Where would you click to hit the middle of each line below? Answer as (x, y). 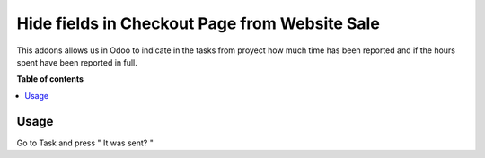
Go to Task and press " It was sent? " (85, 143)
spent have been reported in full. (77, 62)
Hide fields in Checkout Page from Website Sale (198, 23)
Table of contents (50, 79)
